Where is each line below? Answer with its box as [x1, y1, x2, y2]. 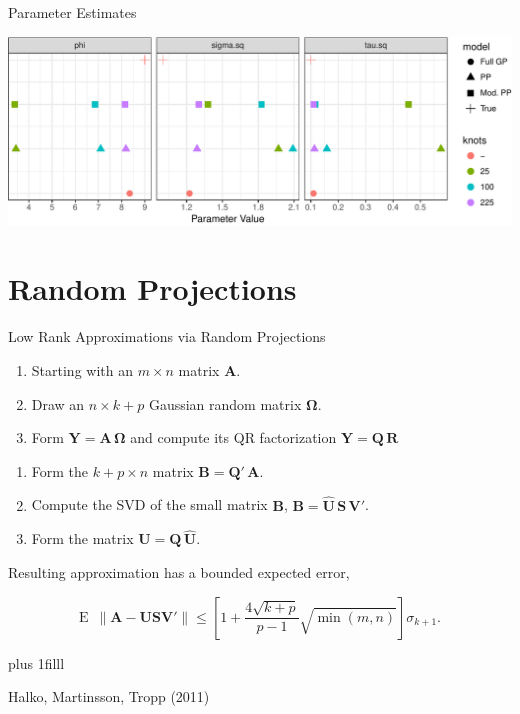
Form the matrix [31, 528, 134, 549]
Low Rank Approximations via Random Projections [8, 326, 326, 347]
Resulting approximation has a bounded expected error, [8, 561, 350, 582]
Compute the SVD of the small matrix [31, 494, 268, 515]
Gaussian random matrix [148, 393, 302, 414]
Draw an [31, 393, 85, 414]
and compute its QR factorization [130, 427, 337, 448]
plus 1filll [8, 652, 65, 673]
